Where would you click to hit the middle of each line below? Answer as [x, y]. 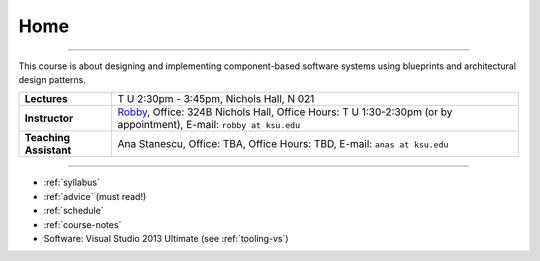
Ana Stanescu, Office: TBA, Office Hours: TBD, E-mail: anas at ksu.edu [283, 144]
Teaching [47, 138]
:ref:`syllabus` [71, 182]
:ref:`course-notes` [82, 224]
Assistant [48, 150]
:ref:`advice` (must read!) [95, 196]
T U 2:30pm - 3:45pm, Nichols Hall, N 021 [216, 99]
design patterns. [52, 79]
